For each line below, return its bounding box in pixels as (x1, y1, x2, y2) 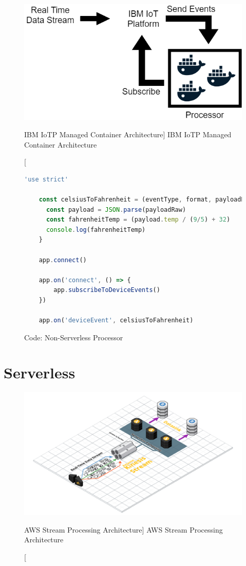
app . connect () (39, 256, 87, 264)
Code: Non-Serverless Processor (24, 332, 123, 342)
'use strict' (24, 175, 68, 183)
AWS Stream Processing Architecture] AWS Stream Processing (24, 524, 223, 535)
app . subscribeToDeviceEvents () (53, 286, 160, 294)
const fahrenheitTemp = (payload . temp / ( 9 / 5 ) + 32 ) (46, 216, 231, 224)
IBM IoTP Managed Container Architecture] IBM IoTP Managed (24, 129, 232, 139)
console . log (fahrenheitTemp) (46, 226, 146, 233)
